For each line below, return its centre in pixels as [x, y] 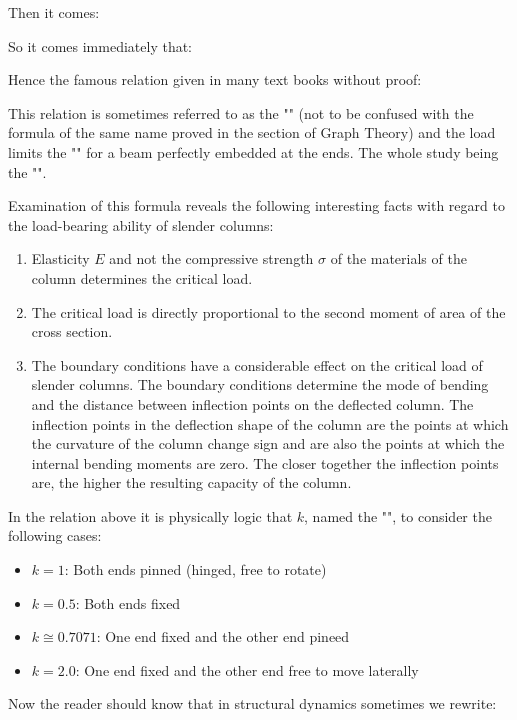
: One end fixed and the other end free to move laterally [247, 669]
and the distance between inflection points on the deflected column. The [252, 403]
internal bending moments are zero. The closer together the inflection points [265, 462]
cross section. [72, 331]
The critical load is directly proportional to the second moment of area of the [268, 311]
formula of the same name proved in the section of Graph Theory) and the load [252, 132]
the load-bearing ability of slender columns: [141, 224]
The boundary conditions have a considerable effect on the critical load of [257, 364]
